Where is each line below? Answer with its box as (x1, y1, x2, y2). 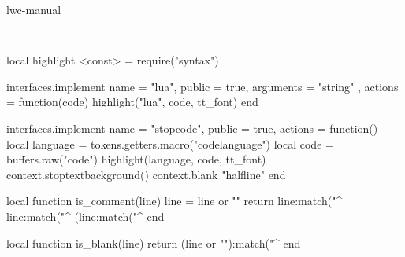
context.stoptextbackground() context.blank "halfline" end (6, 166, 286, 182)
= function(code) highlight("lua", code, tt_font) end (6, 94, 258, 110)
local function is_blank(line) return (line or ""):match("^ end (6, 234, 301, 251)
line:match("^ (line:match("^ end (6, 208, 165, 224)
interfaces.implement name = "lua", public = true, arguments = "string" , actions (6, 78, 399, 94)
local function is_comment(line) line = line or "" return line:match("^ (6, 193, 343, 209)
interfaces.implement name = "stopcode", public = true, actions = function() (6, 120, 378, 137)
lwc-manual (6, 2, 61, 17)
